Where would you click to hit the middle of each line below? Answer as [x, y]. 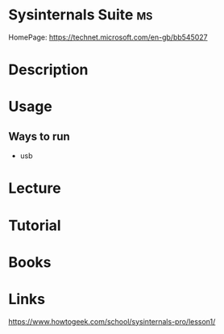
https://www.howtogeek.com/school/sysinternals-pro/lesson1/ [112, 321]
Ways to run [39, 136]
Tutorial [35, 225]
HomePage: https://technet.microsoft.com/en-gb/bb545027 [108, 37]
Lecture [35, 188]
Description [48, 70]
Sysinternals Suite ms [81, 15]
